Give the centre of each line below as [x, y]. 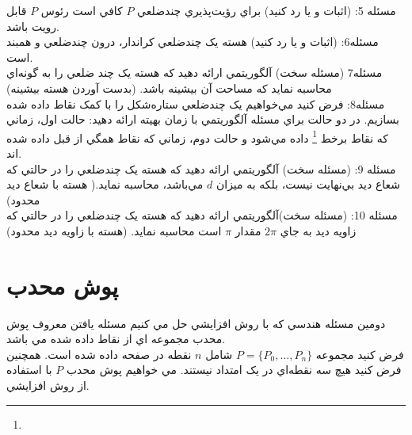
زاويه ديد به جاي [318, 230]
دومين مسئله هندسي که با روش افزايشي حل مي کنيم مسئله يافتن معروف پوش [196, 323]
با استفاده [29, 370]
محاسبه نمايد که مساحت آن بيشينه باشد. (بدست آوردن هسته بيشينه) [169, 88]
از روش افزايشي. [48, 385]
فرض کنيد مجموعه [360, 354]
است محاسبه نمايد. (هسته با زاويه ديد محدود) [114, 230]
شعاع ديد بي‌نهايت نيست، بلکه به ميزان [308, 184]
